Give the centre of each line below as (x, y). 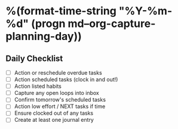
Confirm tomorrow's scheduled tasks (60, 100)
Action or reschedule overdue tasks (58, 73)
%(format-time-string (61, 11)
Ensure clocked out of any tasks (54, 113)
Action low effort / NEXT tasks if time (60, 106)
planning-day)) (44, 36)
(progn (48, 24)
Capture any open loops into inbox (56, 93)
